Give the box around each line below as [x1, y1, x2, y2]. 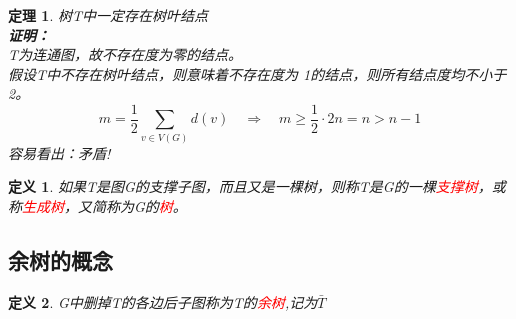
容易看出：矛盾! [8, 142, 111, 163]
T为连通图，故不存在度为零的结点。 [8, 44, 243, 65]
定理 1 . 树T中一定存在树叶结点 [8, 5, 209, 25]
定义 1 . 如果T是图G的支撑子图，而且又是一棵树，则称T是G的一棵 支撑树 [8, 176, 478, 197]
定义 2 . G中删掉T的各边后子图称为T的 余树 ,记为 [8, 291, 318, 312]
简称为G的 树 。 [91, 195, 187, 216]
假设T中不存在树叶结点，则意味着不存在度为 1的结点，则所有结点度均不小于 [8, 63, 507, 84]
